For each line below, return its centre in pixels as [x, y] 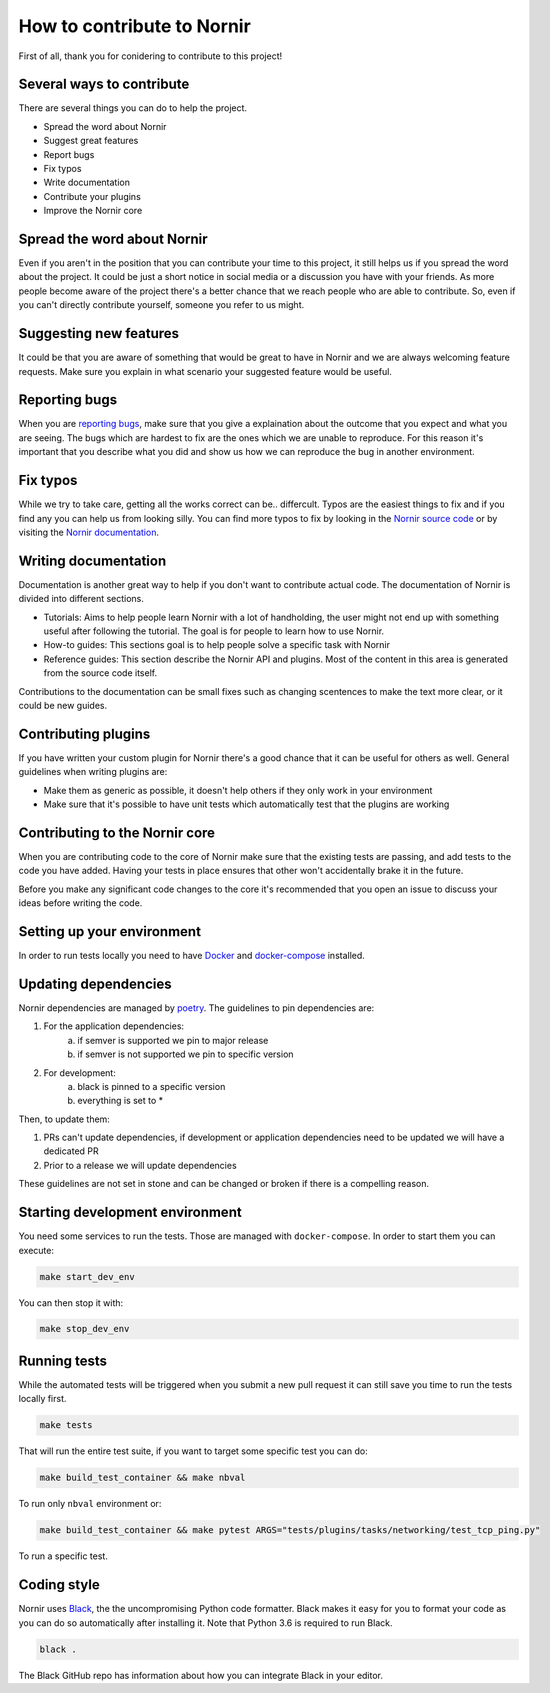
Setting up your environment [110, 931]
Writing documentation [92, 560]
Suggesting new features [99, 333]
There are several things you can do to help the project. [133, 108]
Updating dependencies [95, 983]
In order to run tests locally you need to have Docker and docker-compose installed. [191, 956]
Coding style [59, 1585]
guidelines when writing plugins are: [93, 772]
